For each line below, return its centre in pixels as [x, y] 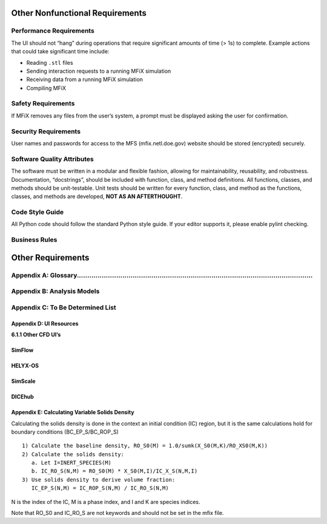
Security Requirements [46, 131]
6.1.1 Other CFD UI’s [36, 335]
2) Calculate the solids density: [73, 454]
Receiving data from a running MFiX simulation [85, 79]
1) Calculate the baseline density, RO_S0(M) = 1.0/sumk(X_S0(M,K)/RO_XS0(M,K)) [145, 446]
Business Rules [34, 240]
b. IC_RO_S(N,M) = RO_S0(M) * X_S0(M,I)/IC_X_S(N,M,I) [114, 471]
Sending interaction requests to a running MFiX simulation [99, 71]
